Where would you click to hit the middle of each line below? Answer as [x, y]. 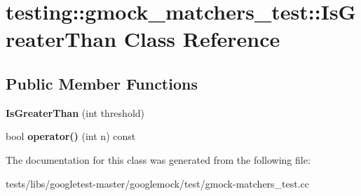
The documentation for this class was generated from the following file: [158, 159]
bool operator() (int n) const [71, 136]
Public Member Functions [102, 83]
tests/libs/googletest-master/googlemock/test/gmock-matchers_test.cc [158, 183]
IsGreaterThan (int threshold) [75, 112]
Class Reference [202, 39]
